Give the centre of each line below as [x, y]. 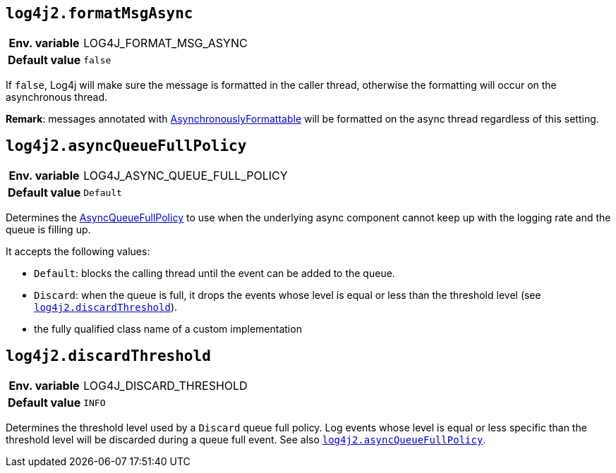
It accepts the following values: [78, 252]
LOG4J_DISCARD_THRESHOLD [165, 386]
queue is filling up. [48, 230]
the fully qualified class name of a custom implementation [168, 329]
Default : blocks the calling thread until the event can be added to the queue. [215, 274]
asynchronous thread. [57, 97]
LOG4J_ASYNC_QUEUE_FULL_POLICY [186, 176]
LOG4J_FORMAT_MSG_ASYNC [165, 43]
